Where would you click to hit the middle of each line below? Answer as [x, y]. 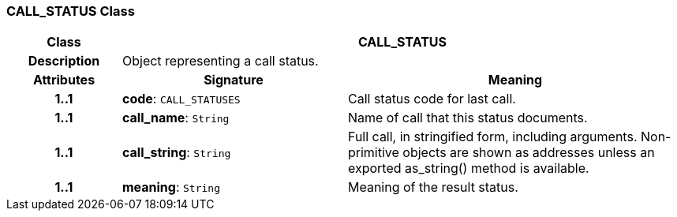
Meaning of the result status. [433, 187]
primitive [373, 153]
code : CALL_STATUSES [181, 99]
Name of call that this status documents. [468, 118]
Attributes [64, 80]
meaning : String [171, 187]
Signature [234, 80]
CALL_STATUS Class [71, 11]
